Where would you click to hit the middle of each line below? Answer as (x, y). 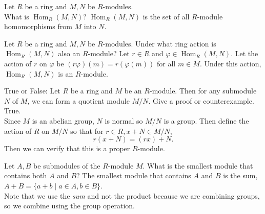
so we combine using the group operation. (69, 206)
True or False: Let (32, 91)
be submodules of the (67, 165)
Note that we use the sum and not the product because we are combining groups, (132, 195)
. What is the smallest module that (198, 165)
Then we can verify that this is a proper (67, 148)
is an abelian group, (63, 120)
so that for (87, 130)
